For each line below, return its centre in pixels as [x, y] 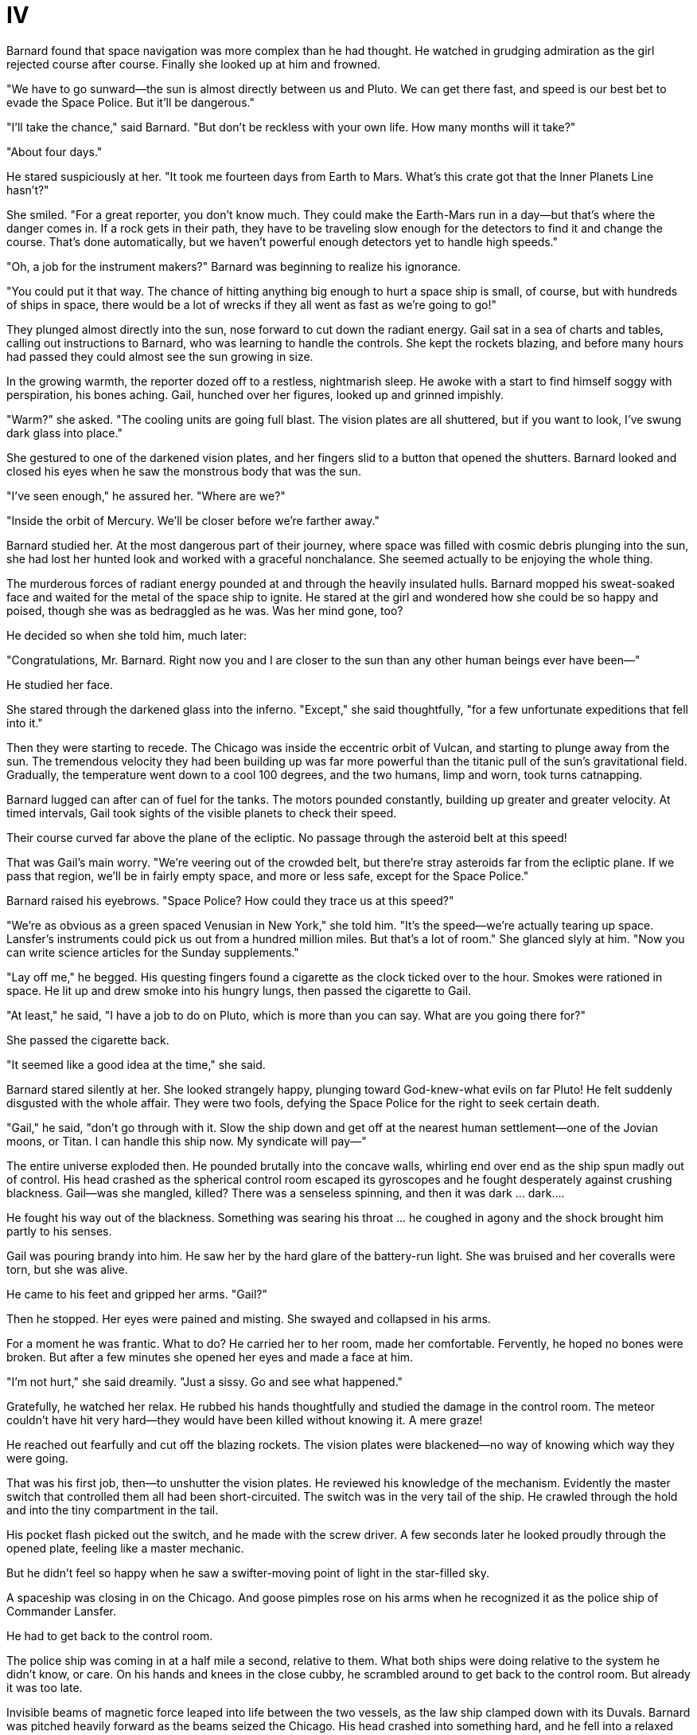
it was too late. [45, 1687]
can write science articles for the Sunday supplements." [153, 952]
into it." [25, 723]
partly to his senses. [59, 1231]
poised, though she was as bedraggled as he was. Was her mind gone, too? [205, 610]
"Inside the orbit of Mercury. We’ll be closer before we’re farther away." [193, 520]
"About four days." [55, 151]
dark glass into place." [64, 433]
